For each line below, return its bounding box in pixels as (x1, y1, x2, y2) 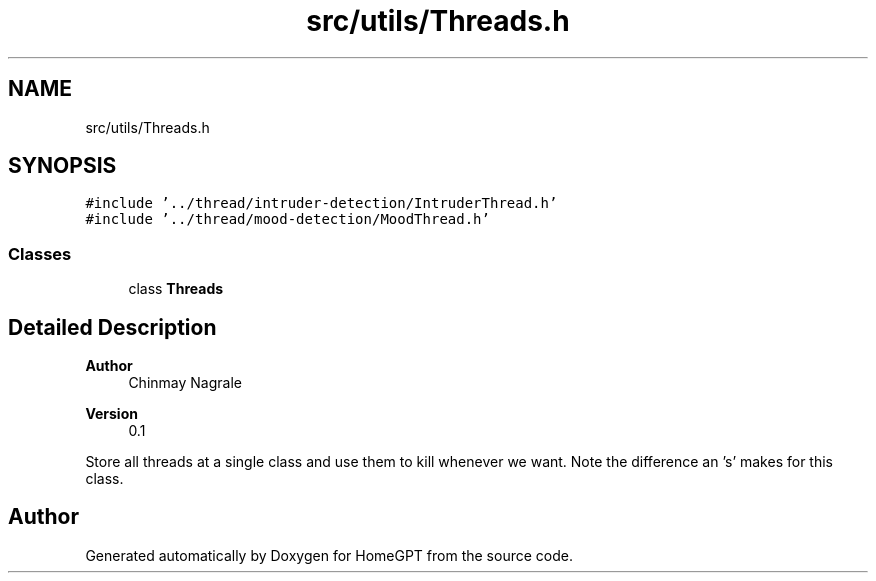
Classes (8, 243, 72, 264)
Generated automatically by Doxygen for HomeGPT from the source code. (85, 546, 573, 564)
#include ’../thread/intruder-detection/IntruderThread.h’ (85, 195, 558, 212)
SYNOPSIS (8, 153, 117, 179)
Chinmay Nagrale (128, 374, 242, 392)
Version (85, 405, 138, 423)
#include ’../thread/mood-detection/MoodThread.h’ (85, 211, 490, 228)
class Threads (128, 280, 224, 298)
